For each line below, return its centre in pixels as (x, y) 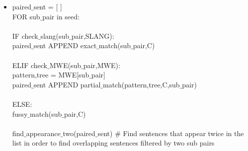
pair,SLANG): (93, 36)
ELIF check (30, 65)
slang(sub (55, 36)
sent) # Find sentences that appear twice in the (171, 133)
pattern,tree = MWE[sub (51, 75)
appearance (43, 133)
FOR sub (26, 16)
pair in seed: (61, 16)
